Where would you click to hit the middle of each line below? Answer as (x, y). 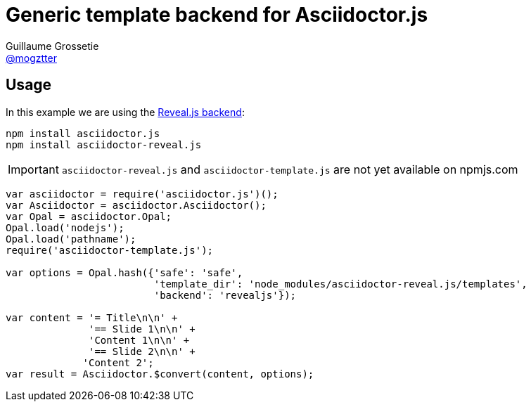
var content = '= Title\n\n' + (92, 317)
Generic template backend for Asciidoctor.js (217, 15)
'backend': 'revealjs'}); (225, 295)
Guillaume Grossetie (52, 46)
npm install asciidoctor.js (83, 133)
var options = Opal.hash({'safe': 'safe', (124, 272)
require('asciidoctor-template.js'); (110, 250)
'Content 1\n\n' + (139, 340)
